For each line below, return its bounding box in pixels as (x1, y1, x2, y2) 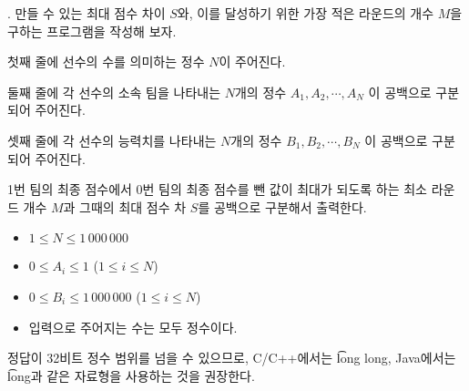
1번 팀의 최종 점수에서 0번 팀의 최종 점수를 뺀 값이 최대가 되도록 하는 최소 (7, 180, 428, 199)
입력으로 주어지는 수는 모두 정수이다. (28, 317, 238, 336)
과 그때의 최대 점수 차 (63, 197, 187, 216)
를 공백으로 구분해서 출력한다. (198, 197, 367, 216)
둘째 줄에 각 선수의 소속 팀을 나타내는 (7, 82, 221, 101)
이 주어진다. (219, 52, 286, 71)
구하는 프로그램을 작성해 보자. (7, 21, 177, 40)
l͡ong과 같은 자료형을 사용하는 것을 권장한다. (7, 365, 255, 385)
